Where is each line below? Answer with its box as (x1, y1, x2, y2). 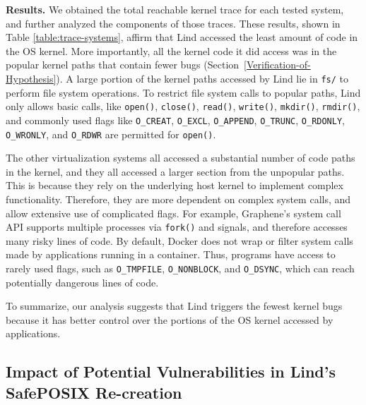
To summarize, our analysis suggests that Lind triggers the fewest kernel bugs (6, 298, 343, 313)
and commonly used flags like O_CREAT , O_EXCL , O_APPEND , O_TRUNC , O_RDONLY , (6, 112, 346, 127)
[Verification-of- (244, 57, 311, 72)
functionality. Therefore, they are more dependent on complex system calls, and (6, 191, 351, 206)
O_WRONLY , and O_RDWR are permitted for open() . (6, 126, 216, 141)
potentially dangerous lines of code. (6, 274, 159, 289)
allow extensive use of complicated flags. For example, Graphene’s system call (6, 205, 341, 220)
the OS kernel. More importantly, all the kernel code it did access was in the (6, 43, 337, 58)
